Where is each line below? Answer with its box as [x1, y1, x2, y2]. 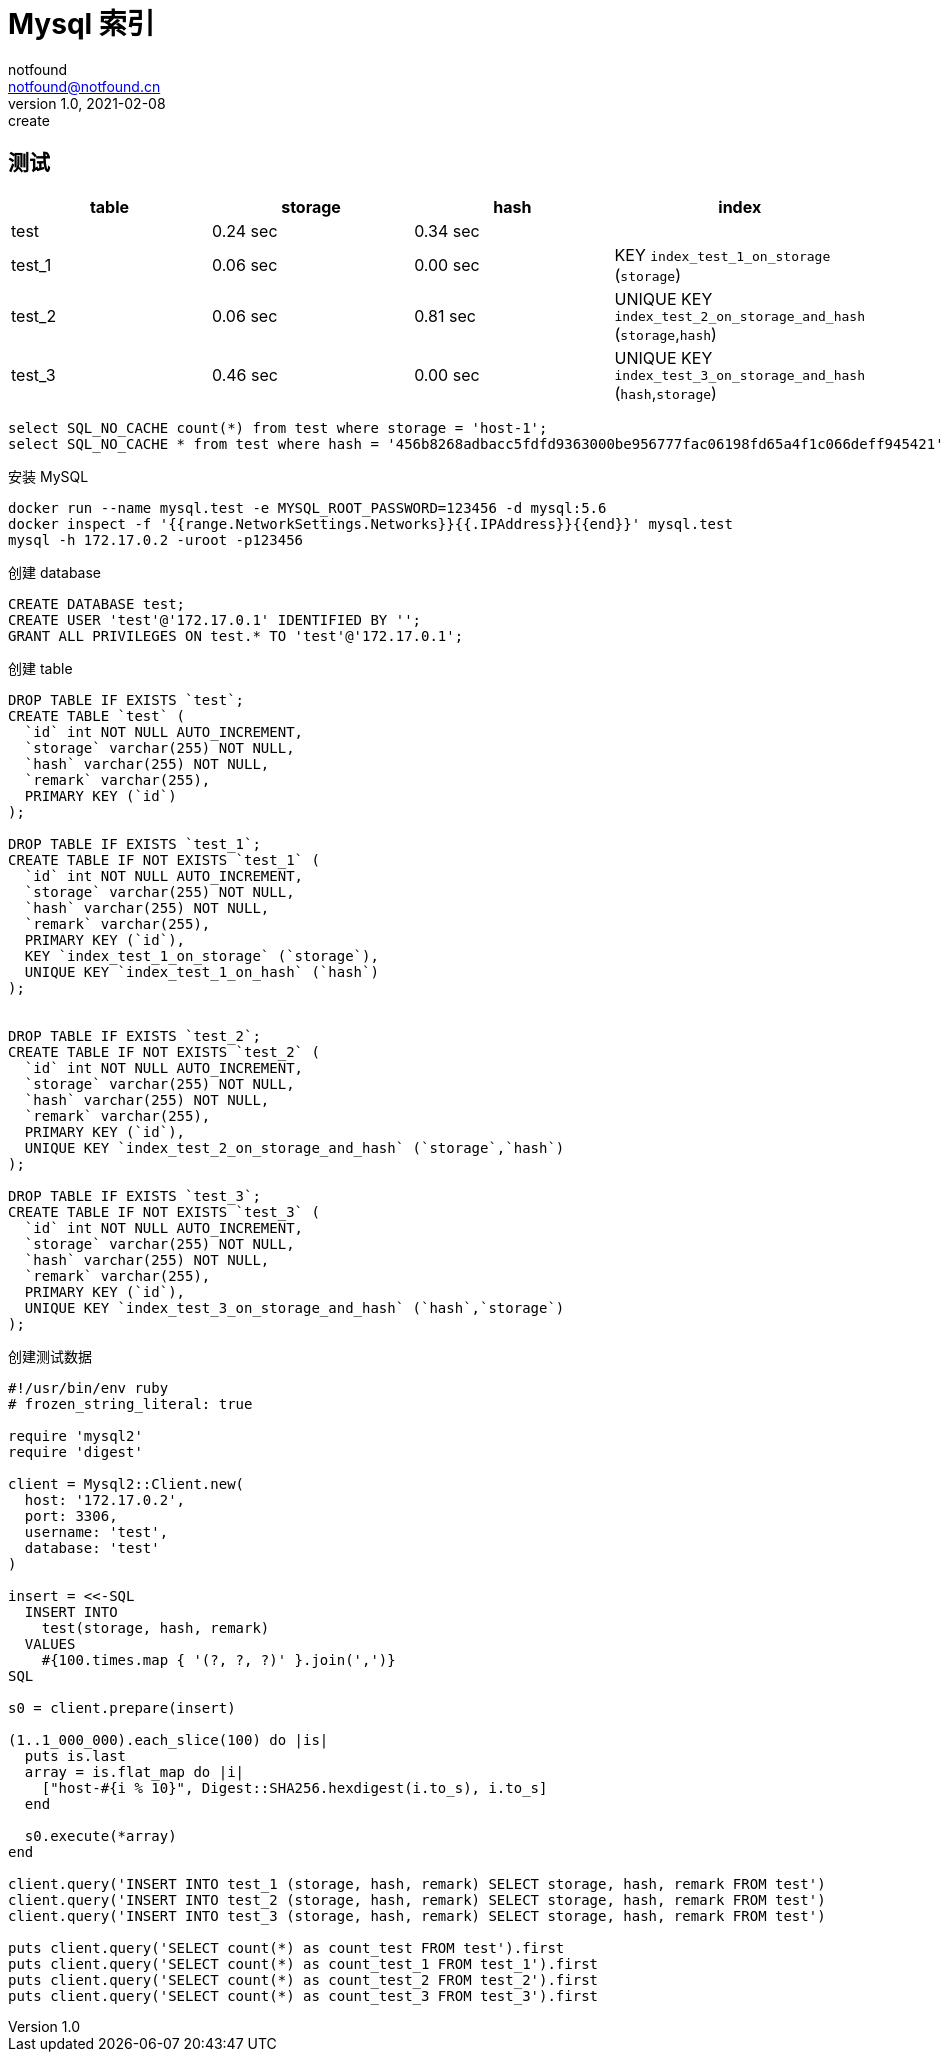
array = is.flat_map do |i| [24, 1763, 245, 1780]
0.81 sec [414, 306, 476, 327]
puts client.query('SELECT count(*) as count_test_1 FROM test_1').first [8, 1955, 599, 1972]
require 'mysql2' [8, 1427, 143, 1444]
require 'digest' [8, 1443, 143, 1460]
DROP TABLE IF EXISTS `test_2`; [8, 1027, 261, 1044]
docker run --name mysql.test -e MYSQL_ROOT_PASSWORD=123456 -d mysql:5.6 [8, 499, 607, 516]
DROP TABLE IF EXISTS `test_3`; [8, 1187, 261, 1204]
